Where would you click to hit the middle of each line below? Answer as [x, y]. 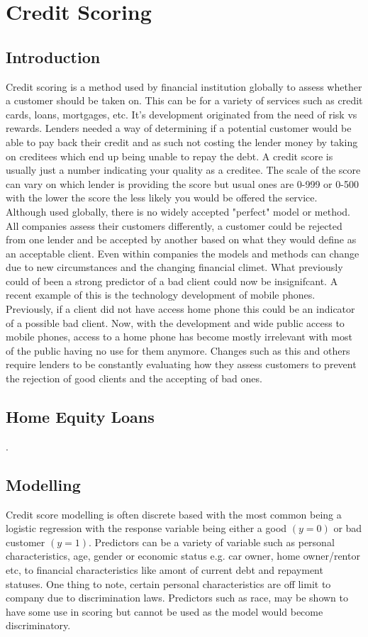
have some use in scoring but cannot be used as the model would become [165, 611]
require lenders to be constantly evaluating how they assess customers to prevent [181, 364]
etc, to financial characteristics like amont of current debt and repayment [165, 570]
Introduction [53, 56]
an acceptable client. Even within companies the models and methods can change [183, 253]
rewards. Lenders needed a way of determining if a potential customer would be [179, 128]
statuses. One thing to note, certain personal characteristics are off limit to [168, 583]
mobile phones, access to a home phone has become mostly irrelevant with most [179, 337]
